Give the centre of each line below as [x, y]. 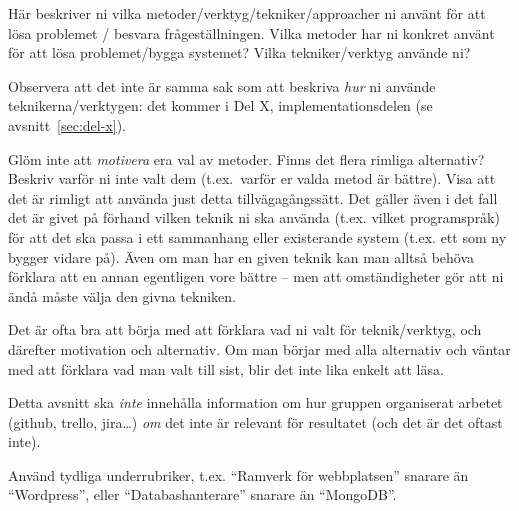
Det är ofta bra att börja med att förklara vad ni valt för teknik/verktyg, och [245, 329]
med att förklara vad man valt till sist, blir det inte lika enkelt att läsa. [226, 368]
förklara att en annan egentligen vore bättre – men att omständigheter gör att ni [256, 276]
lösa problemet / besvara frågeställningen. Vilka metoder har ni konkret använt [251, 32]
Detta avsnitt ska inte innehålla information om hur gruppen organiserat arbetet [255, 402]
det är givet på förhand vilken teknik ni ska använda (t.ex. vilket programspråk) [254, 217]
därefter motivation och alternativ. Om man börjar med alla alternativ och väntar [259, 348]
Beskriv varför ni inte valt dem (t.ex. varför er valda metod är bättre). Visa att [252, 178]
